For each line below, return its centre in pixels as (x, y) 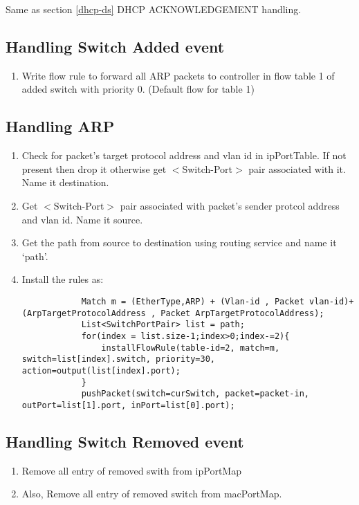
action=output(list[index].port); (101, 370)
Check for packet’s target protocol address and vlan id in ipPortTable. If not (184, 155)
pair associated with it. (297, 168)
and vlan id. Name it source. (82, 219)
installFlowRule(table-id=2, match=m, (191, 348)
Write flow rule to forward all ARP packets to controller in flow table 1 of (178, 75)
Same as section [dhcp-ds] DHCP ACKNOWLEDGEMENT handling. (154, 9)
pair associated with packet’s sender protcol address (230, 205)
